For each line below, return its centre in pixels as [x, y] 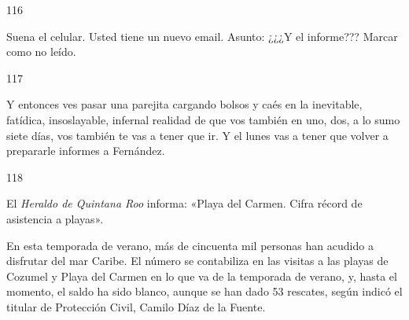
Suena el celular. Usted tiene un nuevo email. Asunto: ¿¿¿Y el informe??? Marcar [202, 36]
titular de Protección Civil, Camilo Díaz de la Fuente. [136, 306]
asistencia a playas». [55, 218]
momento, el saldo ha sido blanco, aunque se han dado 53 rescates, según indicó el [204, 291]
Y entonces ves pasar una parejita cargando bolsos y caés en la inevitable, [184, 104]
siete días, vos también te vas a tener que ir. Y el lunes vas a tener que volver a [197, 135]
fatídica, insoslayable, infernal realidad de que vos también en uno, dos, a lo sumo [203, 119]
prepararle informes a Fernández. [86, 151]
